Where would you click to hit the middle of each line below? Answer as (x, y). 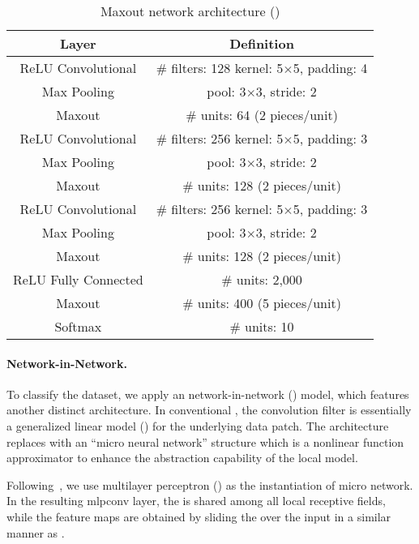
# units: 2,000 (262, 279)
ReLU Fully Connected (78, 279)
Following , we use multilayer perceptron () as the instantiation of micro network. (210, 484)
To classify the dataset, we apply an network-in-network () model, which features (208, 394)
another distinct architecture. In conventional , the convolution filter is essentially (209, 410)
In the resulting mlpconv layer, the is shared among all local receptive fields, (196, 501)
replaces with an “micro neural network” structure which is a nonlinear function (205, 441)
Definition (262, 43)
